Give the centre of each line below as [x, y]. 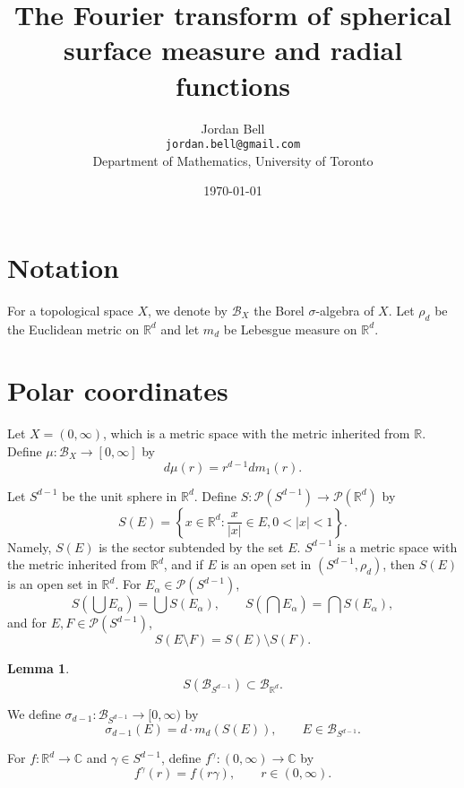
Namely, [30, 546]
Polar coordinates [118, 390]
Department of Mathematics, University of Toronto [233, 160]
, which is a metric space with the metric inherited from [257, 433]
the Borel [279, 310]
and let [180, 329]
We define [34, 713]
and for [27, 623]
